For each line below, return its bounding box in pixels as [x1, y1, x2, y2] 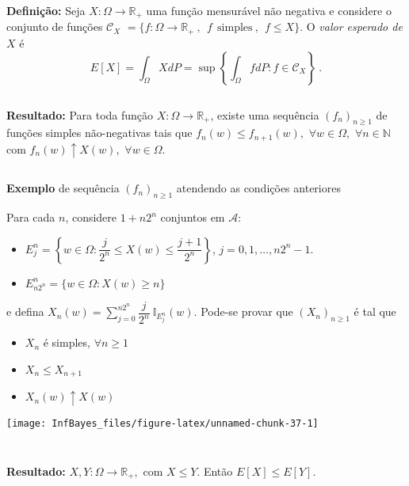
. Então [197, 462, 233, 479]
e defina [6, 303, 44, 320]
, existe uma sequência [210, 106, 319, 123]
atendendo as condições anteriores [176, 180, 341, 196]
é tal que [354, 303, 396, 320]
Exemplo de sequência [6, 180, 120, 196]
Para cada [6, 209, 55, 226]
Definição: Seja [6, 2, 86, 18]
